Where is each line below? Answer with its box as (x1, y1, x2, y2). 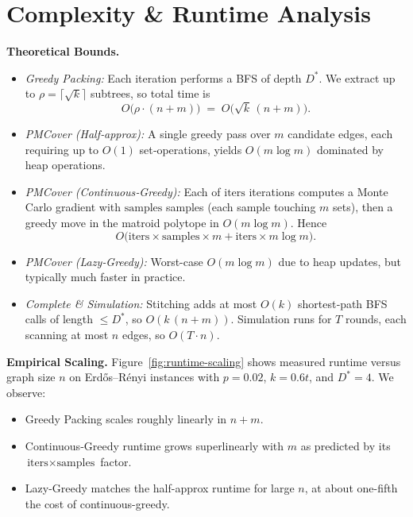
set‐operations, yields (139, 141, 242, 157)
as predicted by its (300, 437, 391, 453)
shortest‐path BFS (298, 295, 388, 311)
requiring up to (25, 141, 99, 157)
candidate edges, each (288, 125, 393, 142)
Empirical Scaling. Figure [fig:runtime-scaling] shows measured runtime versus (6, 353, 401, 369)
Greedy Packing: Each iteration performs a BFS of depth (25, 69, 302, 86)
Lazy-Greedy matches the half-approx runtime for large (25, 480, 295, 496)
